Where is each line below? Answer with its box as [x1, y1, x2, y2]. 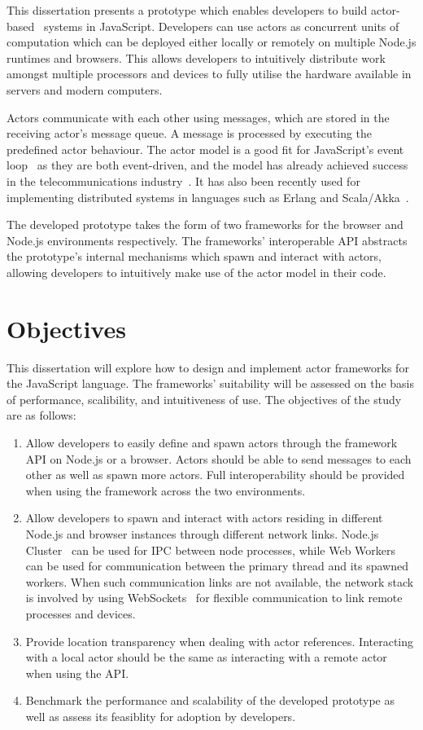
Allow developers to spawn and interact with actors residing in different [25, 509, 383, 526]
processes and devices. [25, 605, 136, 622]
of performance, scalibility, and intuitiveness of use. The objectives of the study [7, 390, 402, 407]
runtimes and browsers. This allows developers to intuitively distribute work [7, 49, 386, 66]
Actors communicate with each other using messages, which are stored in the [7, 108, 390, 125]
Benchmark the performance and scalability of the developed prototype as [25, 692, 395, 709]
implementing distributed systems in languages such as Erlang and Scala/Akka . [7, 188, 409, 205]
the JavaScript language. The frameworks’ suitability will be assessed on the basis [7, 375, 415, 392]
